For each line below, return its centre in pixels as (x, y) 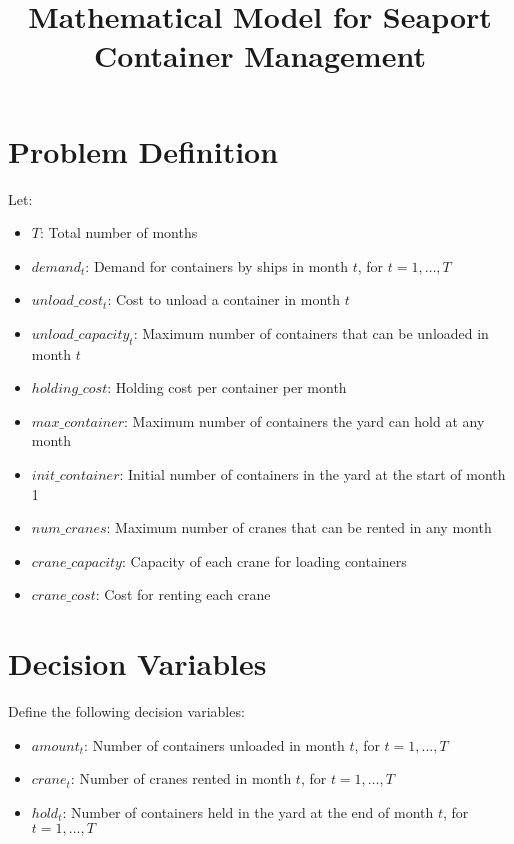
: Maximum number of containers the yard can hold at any (304, 420)
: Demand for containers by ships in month (216, 265)
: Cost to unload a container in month (224, 299)
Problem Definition (143, 150)
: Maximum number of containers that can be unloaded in (311, 332)
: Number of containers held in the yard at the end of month (248, 811)
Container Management (260, 55)
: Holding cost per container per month (227, 387)
